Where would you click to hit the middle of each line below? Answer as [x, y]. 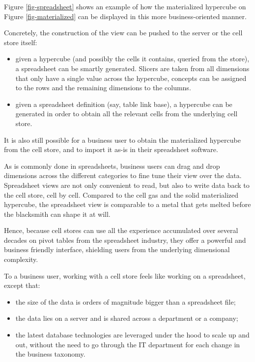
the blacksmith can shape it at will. [57, 214]
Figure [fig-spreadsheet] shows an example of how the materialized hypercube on [125, 6]
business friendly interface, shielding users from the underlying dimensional [117, 249]
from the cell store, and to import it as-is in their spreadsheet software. [111, 149]
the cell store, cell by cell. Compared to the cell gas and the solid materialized [121, 194]
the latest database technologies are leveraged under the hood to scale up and [132, 335]
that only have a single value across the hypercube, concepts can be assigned [131, 78]
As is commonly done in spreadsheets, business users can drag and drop [112, 166]
